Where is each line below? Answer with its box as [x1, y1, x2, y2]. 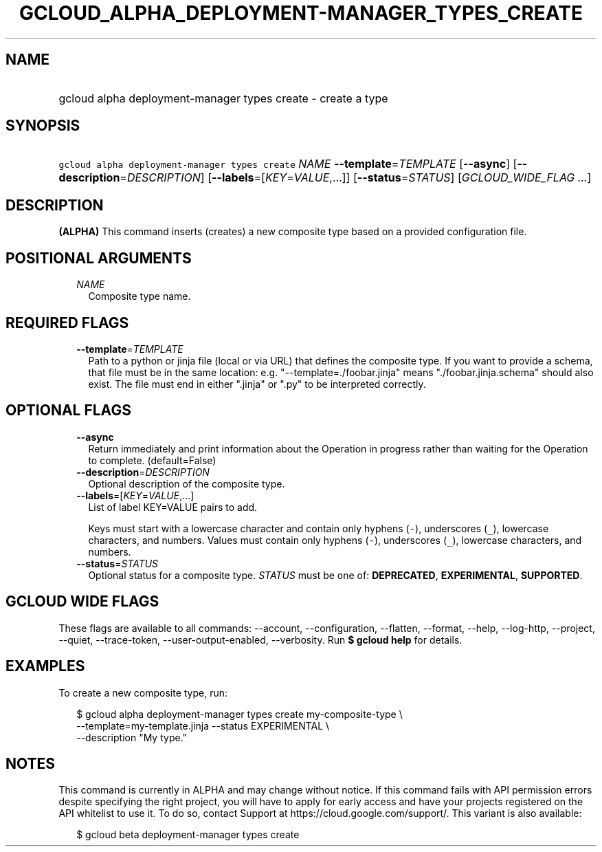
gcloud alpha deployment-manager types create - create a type [58, 91, 388, 105]
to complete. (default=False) [88, 454, 216, 466]
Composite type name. [88, 290, 191, 303]
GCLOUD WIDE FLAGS [5, 593, 159, 611]
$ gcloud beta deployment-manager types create [76, 829, 300, 841]
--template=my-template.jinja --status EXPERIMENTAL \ [76, 719, 330, 732]
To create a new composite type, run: [58, 686, 228, 699]
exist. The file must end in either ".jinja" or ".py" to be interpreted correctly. [88, 378, 426, 390]
